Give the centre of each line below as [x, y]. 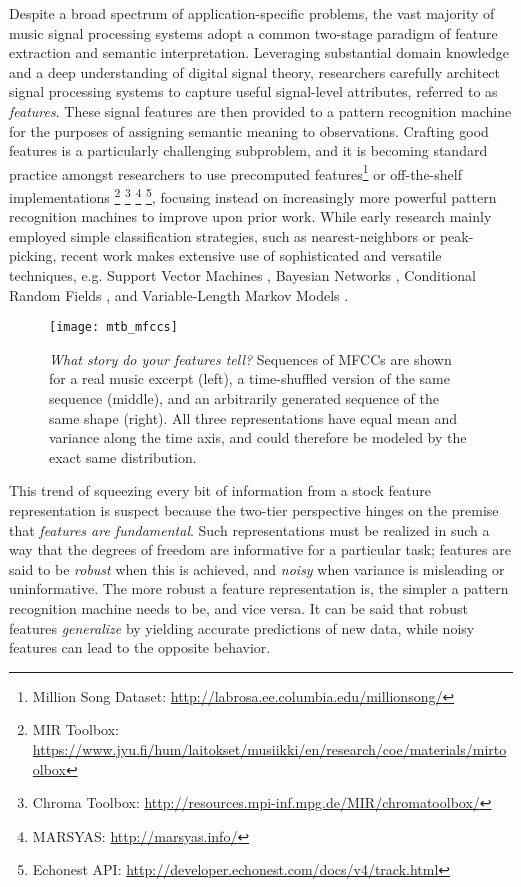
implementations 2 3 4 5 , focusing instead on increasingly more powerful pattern [253, 195]
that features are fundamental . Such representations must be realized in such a [249, 529]
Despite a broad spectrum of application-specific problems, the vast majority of [252, 13]
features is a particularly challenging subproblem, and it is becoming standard [248, 150]
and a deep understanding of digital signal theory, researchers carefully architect [255, 71]
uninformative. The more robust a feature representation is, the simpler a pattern [259, 588]
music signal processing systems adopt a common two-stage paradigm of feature [253, 32]
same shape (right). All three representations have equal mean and [253, 417]
